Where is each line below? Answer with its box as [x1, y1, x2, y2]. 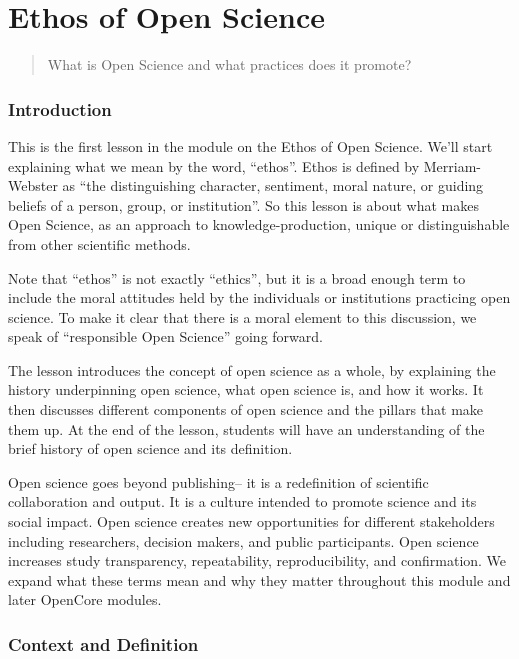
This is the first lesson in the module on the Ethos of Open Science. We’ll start [8, 135, 493, 156]
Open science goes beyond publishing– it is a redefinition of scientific [8, 471, 429, 492]
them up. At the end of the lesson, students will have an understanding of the [8, 418, 485, 439]
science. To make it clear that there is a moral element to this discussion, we [8, 306, 477, 327]
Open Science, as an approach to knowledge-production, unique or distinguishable [8, 214, 510, 235]
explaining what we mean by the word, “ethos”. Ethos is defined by [8, 155, 420, 176]
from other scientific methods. [8, 233, 191, 254]
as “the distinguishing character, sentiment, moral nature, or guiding [62, 175, 484, 196]
